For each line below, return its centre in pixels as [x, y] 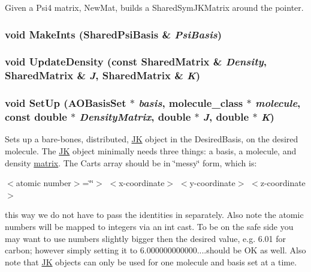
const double [36, 117]
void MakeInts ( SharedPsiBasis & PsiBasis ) [114, 34]
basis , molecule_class [191, 103]
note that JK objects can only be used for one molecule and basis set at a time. [151, 261]
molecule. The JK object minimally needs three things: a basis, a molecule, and [151, 150]
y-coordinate [212, 183]
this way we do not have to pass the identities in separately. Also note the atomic [154, 215]
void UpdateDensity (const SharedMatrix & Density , [136, 62]
